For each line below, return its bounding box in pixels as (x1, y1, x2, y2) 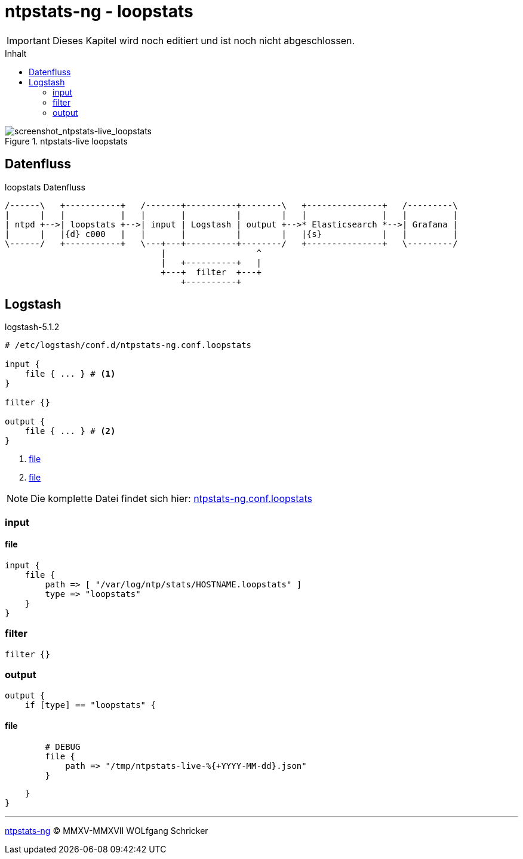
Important (7, 34, 50, 47)
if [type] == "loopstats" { (24, 700, 156, 710)
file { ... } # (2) (24, 426, 116, 436)
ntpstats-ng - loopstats (5, 1, 193, 21)
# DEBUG (45, 741, 81, 752)
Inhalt (5, 48, 27, 59)
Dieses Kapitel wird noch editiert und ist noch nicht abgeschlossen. (52, 34, 355, 47)
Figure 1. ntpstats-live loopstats (5, 136, 128, 146)
